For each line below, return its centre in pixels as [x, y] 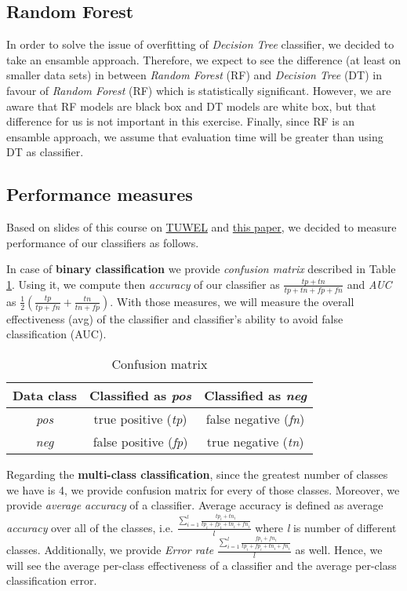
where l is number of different [326, 527]
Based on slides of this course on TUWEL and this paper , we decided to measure [202, 227]
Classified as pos [141, 395]
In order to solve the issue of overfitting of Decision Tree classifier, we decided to [200, 44]
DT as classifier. [45, 152]
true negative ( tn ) [255, 441]
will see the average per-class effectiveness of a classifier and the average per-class [202, 565]
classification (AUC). [56, 334]
